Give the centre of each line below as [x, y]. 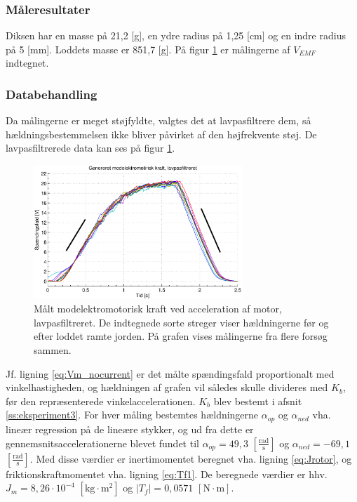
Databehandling [52, 94]
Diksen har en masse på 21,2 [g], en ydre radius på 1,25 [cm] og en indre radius [176, 35]
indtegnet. [27, 63]
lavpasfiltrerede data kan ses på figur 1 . [90, 148]
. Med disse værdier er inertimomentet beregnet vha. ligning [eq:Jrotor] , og [191, 458]
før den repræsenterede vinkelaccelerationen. [101, 401]
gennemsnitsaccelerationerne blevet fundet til [102, 443]
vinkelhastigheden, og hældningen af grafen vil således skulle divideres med [167, 387]
